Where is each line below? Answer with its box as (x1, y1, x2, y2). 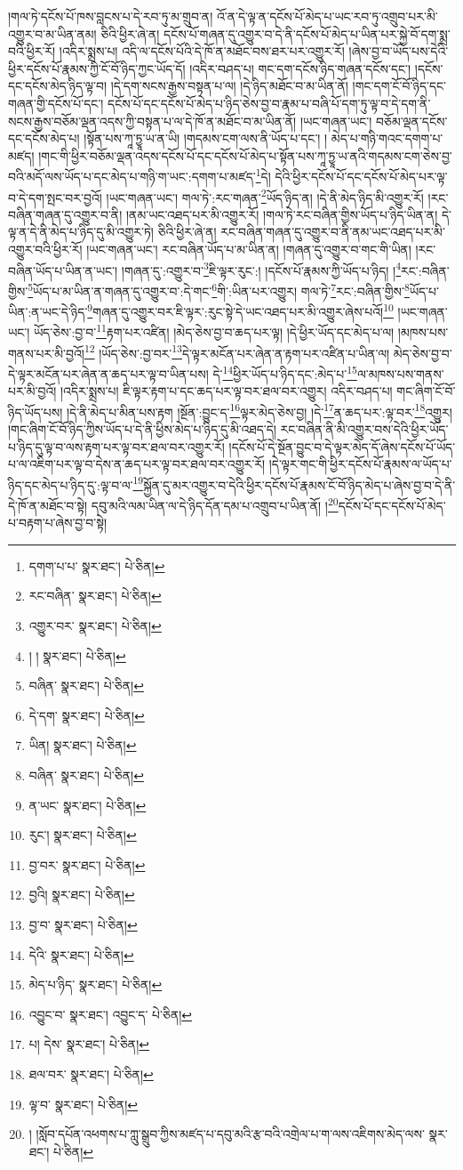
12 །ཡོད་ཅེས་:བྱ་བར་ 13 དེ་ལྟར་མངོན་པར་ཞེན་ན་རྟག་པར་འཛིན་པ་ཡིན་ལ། (84, 341, 390, 362)
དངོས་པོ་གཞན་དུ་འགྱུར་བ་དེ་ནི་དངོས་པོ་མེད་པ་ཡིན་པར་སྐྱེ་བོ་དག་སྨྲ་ (164, 24, 451, 43)
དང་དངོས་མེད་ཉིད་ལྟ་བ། (8, 77, 108, 95)
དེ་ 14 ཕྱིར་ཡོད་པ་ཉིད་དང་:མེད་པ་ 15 (212, 361, 357, 383)
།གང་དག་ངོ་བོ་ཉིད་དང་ (352, 77, 447, 95)
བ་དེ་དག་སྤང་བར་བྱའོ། (8, 188, 102, 206)
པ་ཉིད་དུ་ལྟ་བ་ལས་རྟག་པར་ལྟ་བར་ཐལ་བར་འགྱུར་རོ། (8, 437, 225, 456)
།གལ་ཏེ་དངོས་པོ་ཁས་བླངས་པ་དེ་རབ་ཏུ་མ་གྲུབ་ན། (8, 7, 213, 25)
